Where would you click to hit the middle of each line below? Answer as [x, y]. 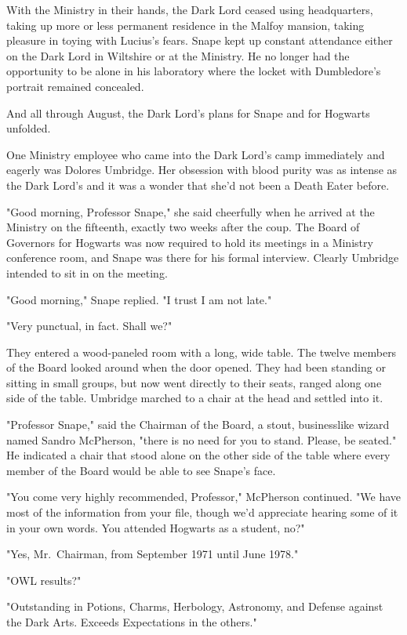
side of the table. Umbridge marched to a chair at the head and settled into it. [195, 398]
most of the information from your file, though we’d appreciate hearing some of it [202, 512]
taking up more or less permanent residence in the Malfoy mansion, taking [185, 25]
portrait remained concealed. [75, 86]
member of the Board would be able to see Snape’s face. [141, 470]
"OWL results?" [44, 580]
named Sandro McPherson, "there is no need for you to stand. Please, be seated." [202, 439]
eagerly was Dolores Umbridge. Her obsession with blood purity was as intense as [202, 170]
